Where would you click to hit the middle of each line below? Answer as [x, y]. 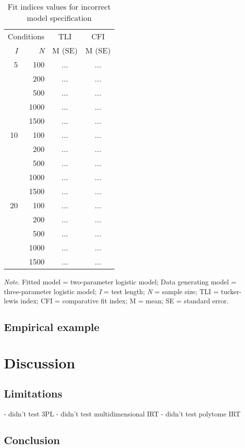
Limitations [33, 393]
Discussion [40, 362]
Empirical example [52, 327]
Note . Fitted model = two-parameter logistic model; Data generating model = [120, 282]
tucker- [231, 291]
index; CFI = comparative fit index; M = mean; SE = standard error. [125, 301]
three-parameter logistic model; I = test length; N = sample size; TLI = [111, 291]
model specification [59, 18]
